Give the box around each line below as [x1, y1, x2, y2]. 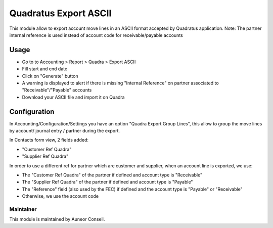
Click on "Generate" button [22, 73, 78, 79]
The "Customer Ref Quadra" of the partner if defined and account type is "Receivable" [22, 172, 203, 178]
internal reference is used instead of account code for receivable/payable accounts [9, 32, 183, 38]
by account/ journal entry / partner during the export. [9, 128, 120, 134]
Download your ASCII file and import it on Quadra [22, 94, 125, 100]
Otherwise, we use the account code [22, 193, 99, 199]
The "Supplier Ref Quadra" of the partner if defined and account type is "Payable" [22, 179, 193, 185]
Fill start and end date [22, 66, 68, 72]
